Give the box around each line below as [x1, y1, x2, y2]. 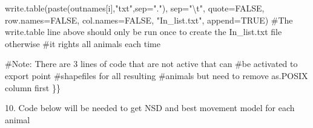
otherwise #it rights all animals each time [5, 37, 160, 50]
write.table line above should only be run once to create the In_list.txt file [5, 25, 282, 38]
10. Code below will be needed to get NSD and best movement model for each [5, 101, 295, 114]
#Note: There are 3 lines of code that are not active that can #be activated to [5, 57, 298, 70]
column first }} [5, 81, 61, 94]
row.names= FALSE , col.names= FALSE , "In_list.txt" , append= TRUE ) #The [5, 13, 293, 26]
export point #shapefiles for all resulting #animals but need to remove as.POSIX [5, 69, 308, 82]
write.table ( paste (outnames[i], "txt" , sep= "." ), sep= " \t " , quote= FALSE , [5, 2, 265, 14]
